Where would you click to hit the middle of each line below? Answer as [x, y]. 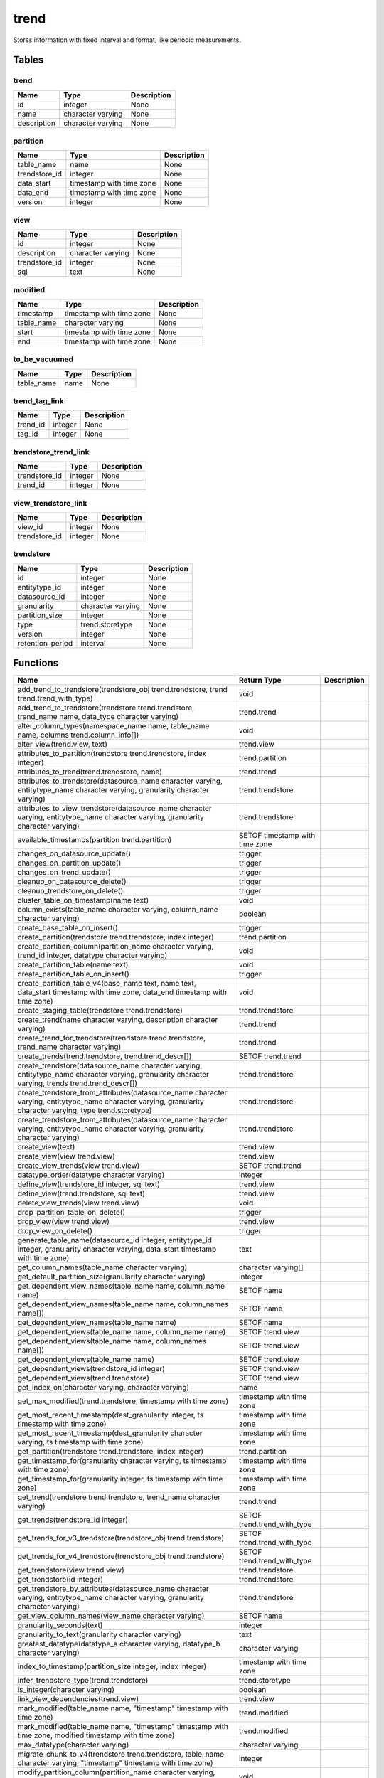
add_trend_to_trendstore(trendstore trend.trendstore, [106, 708]
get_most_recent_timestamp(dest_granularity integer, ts [111, 1415]
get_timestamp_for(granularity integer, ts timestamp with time [120, 1479]
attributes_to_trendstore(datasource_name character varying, [120, 781]
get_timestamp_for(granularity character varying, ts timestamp [122, 1461]
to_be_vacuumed [43, 359]
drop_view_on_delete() [55, 1231]
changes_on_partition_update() [69, 863]
